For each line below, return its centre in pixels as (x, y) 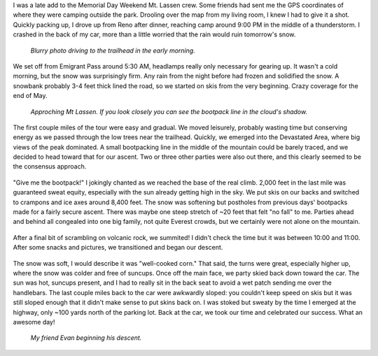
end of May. (30, 96)
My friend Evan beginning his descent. (86, 338)
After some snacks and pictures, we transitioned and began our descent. (118, 248)
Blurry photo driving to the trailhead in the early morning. (113, 50)
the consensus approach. (50, 166)
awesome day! (34, 322)
